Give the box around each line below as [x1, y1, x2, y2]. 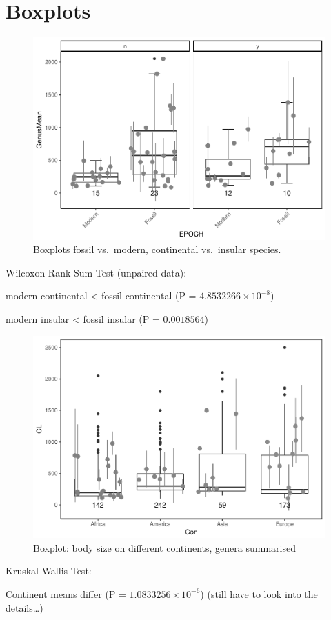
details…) [6, 600, 43, 614]
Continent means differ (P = [6, 586, 126, 601]
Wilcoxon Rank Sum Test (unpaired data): [6, 265, 187, 279]
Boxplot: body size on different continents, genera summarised [33, 540, 296, 554]
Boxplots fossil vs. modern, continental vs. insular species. [33, 242, 281, 257]
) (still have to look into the [200, 586, 318, 601]
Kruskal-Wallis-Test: [6, 563, 92, 578]
